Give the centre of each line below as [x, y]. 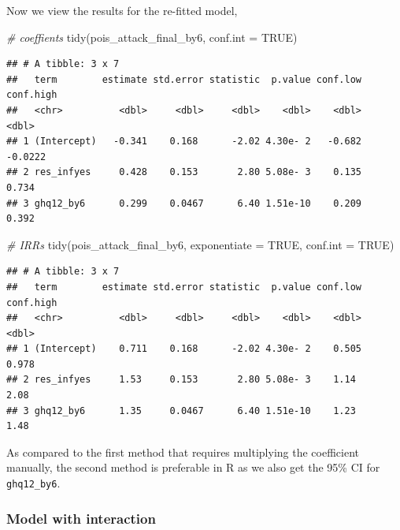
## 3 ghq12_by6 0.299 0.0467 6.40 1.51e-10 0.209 [184, 203]
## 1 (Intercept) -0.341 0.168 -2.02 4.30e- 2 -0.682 [184, 142]
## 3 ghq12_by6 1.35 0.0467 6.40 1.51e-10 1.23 [181, 411]
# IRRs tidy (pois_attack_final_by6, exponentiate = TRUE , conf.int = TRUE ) [200, 244]
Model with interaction [81, 518]
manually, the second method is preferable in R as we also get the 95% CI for [193, 467]
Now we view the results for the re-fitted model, [122, 10]
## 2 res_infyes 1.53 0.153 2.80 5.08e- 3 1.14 [181, 380]
